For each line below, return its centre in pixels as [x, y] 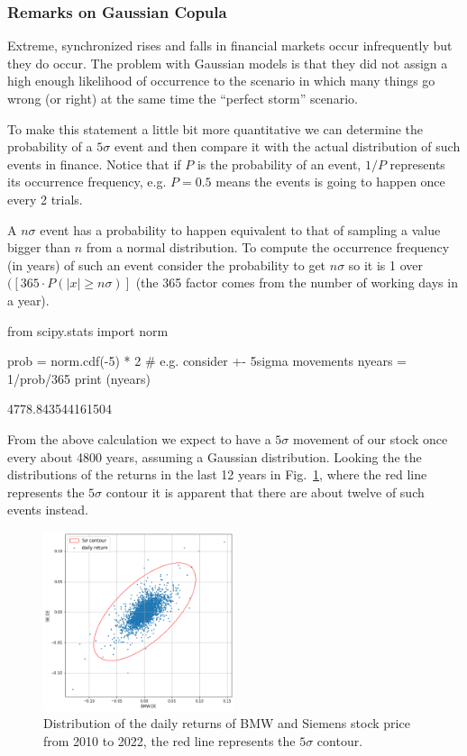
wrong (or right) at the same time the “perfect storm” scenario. [183, 98]
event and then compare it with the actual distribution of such [287, 146]
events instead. [48, 510]
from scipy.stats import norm [88, 330]
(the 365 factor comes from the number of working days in [297, 282]
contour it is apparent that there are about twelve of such [265, 492]
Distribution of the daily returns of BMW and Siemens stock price [227, 723]
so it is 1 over [386, 264]
